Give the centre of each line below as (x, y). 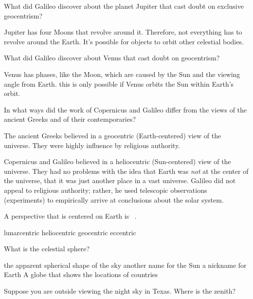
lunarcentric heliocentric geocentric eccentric (70, 232)
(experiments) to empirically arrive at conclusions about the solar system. (114, 199)
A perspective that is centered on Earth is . (70, 216)
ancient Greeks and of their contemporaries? (70, 119)
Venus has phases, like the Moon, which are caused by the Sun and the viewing (122, 74)
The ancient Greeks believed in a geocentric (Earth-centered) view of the (113, 135)
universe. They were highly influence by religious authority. (92, 145)
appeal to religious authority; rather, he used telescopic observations (106, 190)
